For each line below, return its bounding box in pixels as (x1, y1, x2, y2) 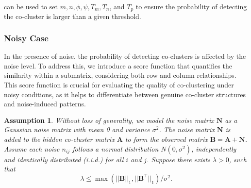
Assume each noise (4, 143, 60, 154)
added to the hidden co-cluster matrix (4, 134, 115, 144)
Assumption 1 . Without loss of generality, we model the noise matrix (4, 115, 214, 125)
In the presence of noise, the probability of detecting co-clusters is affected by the (4, 51, 246, 61)
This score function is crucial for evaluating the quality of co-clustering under (4, 80, 234, 90)
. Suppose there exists (147, 154, 210, 164)
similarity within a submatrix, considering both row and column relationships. (4, 70, 236, 80)
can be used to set (4, 1, 58, 11)
